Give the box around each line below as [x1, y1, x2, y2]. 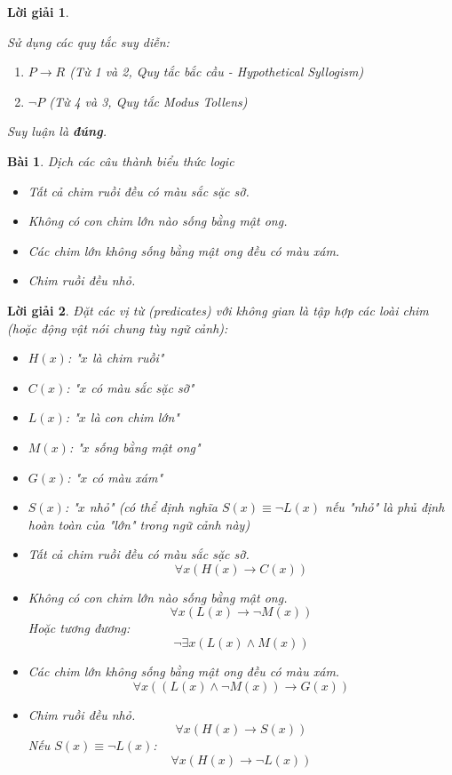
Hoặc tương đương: [28, 619, 131, 637]
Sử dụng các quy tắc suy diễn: [7, 32, 170, 51]
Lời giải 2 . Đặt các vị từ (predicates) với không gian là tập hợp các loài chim [7, 300, 429, 319]
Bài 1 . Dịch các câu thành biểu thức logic [7, 151, 234, 170]
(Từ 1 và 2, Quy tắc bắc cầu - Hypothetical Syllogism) [69, 62, 364, 81]
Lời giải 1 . [7, 3, 69, 20]
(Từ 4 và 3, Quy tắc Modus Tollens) [49, 92, 248, 110]
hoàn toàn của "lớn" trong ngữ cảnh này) [28, 515, 250, 533]
